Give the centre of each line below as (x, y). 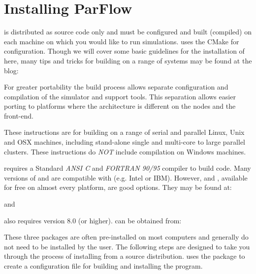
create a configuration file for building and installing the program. (103, 266)
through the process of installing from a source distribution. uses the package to (125, 256)
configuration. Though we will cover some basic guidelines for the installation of (124, 51)
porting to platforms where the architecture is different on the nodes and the (120, 106)
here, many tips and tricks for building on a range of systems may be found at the (128, 60)
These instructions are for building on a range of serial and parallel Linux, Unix (124, 132)
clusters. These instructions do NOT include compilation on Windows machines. (125, 151)
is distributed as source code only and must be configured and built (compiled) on (128, 32)
